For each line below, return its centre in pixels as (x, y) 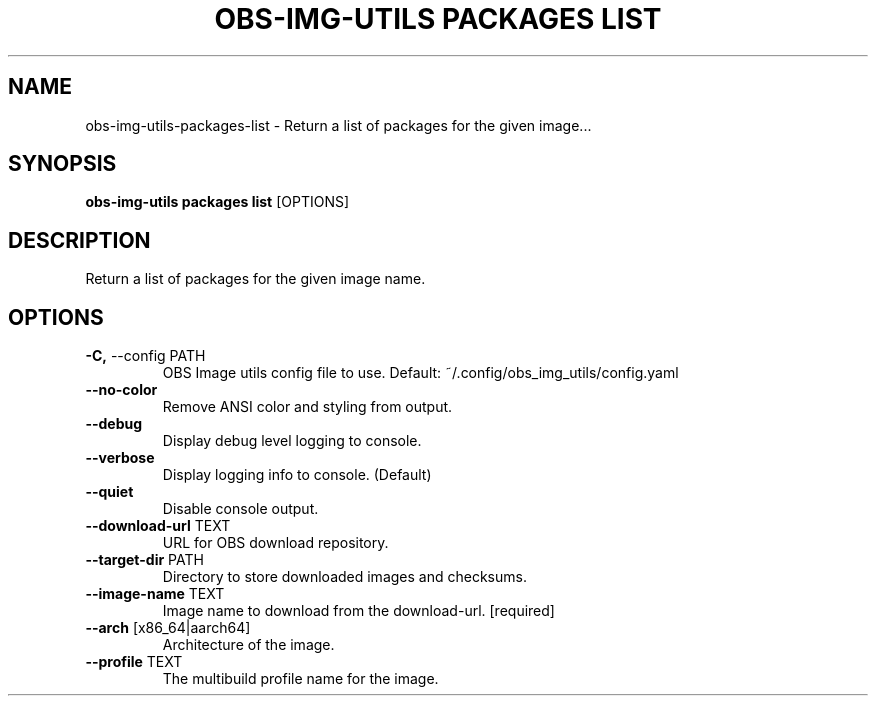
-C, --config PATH (145, 356)
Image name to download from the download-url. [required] (358, 611)
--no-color (121, 390)
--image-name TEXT (155, 594)
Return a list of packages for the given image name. (255, 279)
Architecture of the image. (248, 645)
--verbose (120, 458)
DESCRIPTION (79, 240)
